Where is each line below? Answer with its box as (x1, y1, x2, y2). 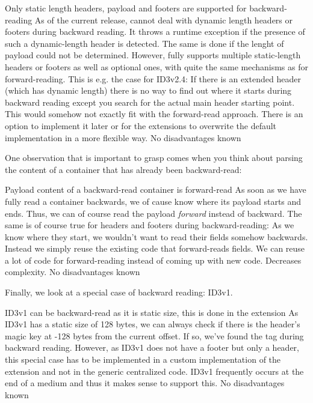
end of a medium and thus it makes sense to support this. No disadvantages (5, 377, 285, 389)
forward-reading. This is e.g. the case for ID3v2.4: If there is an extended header (5, 72, 301, 85)
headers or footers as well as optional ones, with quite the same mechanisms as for (5, 60, 308, 73)
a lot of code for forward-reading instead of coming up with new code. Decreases (5, 253, 302, 266)
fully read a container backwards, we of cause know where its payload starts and (5, 195, 302, 207)
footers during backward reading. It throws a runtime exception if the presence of (5, 25, 305, 38)
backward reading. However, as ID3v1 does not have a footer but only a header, (5, 341, 299, 354)
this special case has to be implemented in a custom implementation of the (5, 353, 281, 366)
